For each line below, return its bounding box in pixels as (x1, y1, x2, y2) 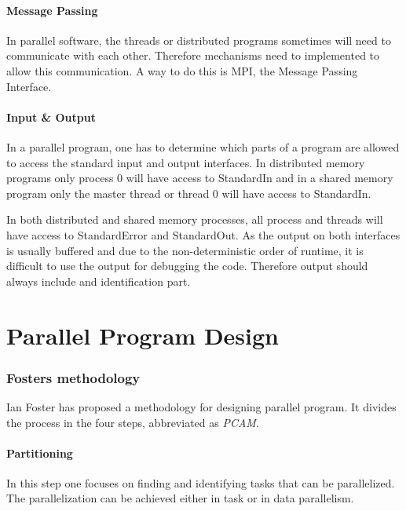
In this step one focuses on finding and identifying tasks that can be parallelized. (6, 474, 395, 491)
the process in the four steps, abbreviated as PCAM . (6, 414, 259, 430)
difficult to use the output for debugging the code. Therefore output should (6, 257, 368, 274)
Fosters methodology (6, 367, 141, 387)
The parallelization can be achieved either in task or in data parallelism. (6, 490, 354, 506)
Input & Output (6, 108, 96, 125)
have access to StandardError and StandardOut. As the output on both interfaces (6, 226, 401, 243)
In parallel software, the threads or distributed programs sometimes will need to (6, 31, 391, 48)
